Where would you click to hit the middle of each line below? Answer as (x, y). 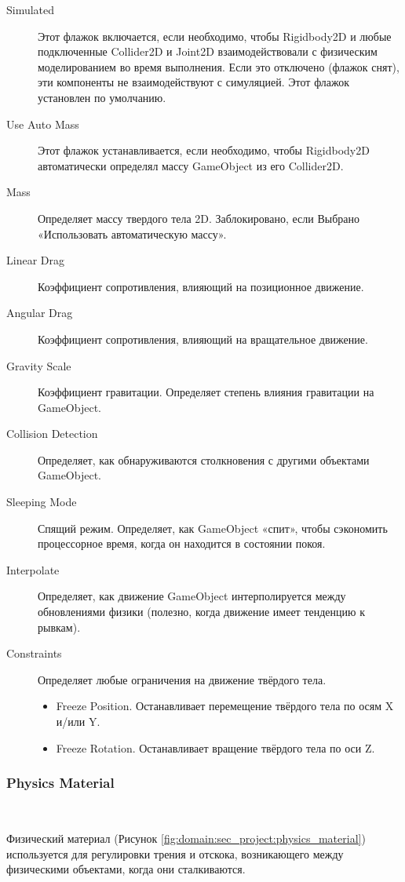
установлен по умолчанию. (102, 97)
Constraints (34, 653)
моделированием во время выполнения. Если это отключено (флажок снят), (219, 66)
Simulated (31, 9)
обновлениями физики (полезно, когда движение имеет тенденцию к (201, 612)
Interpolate (33, 569)
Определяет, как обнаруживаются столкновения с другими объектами (204, 459)
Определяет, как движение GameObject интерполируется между (192, 596)
